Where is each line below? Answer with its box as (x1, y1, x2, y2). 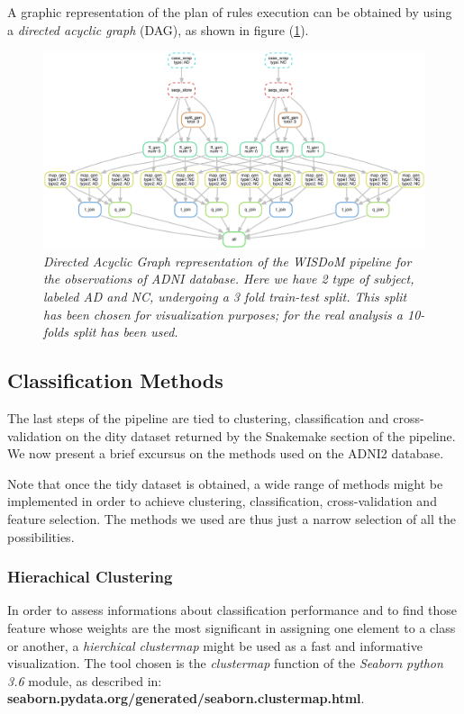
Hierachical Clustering (7, 565, 173, 588)
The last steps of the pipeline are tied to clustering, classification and (7, 408, 389, 427)
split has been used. (72, 322, 178, 341)
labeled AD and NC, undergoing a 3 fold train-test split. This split (43, 287, 407, 305)
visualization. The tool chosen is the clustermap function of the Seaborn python (7, 654, 443, 673)
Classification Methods (7, 366, 223, 394)
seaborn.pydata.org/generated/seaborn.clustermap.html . (7, 689, 365, 708)
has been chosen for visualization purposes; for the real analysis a (43, 304, 404, 323)
